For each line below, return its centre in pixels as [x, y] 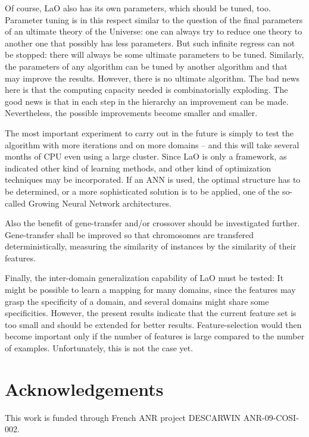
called [15, 203]
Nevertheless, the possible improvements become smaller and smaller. [131, 113]
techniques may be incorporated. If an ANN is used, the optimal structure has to [153, 180]
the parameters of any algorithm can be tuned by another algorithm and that [146, 66]
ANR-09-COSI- [271, 417]
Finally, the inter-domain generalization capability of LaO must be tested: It [144, 278]
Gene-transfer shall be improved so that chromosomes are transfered [129, 234]
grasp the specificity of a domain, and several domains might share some [137, 301]
